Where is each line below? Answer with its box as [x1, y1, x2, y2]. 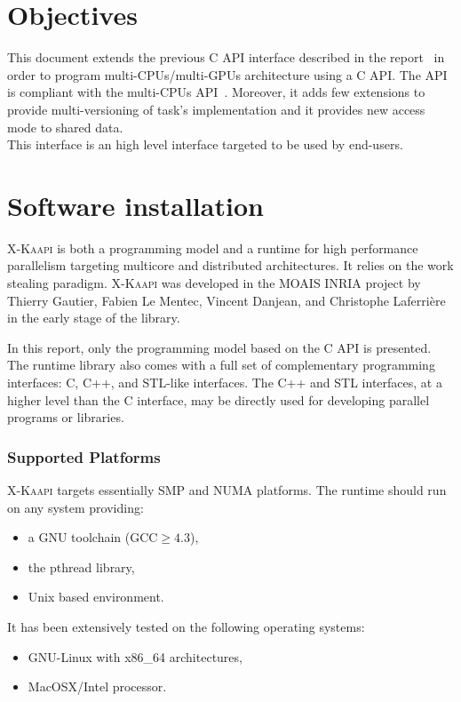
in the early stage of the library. [7, 308, 180, 327]
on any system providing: [7, 498, 144, 516]
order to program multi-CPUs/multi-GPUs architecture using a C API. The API [7, 65, 448, 84]
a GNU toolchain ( [28, 528, 131, 546]
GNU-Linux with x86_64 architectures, [28, 647, 242, 666]
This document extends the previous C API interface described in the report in [7, 48, 445, 67]
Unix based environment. [28, 587, 164, 606]
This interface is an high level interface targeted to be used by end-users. [7, 135, 403, 154]
